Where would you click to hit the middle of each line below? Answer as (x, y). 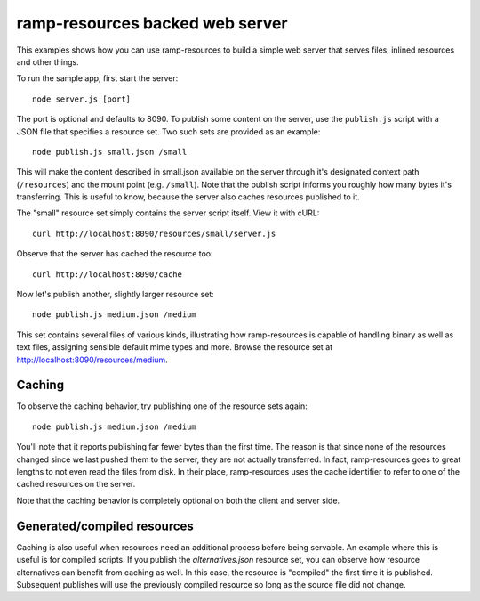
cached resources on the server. (76, 484)
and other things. (48, 61)
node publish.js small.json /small (110, 152)
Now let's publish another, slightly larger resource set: (116, 295)
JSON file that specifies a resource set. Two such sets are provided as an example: (168, 131)
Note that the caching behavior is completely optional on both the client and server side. (178, 500)
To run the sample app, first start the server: (97, 78)
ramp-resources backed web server (152, 23)
